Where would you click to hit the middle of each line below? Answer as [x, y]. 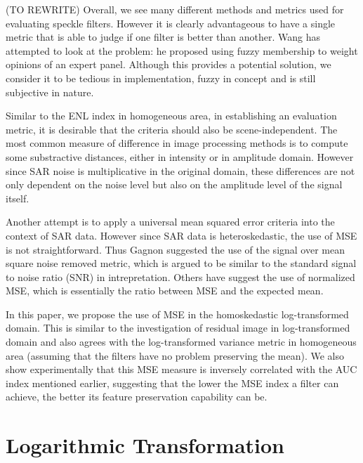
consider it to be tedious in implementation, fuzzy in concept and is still [161, 78]
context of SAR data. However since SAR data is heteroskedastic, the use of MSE [181, 235]
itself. [18, 198]
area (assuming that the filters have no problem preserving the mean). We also [175, 355]
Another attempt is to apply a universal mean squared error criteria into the [170, 222]
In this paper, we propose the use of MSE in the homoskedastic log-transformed [177, 314]
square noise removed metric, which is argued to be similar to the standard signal [181, 263]
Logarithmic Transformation [145, 445]
